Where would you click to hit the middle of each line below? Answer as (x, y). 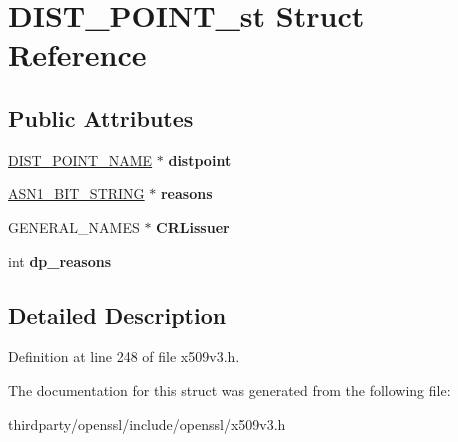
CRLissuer (193, 226)
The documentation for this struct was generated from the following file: (229, 389)
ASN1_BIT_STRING (76, 193)
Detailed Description (117, 314)
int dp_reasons (60, 260)
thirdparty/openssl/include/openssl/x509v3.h (147, 423)
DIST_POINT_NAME (80, 159)
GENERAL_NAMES (74, 226)
